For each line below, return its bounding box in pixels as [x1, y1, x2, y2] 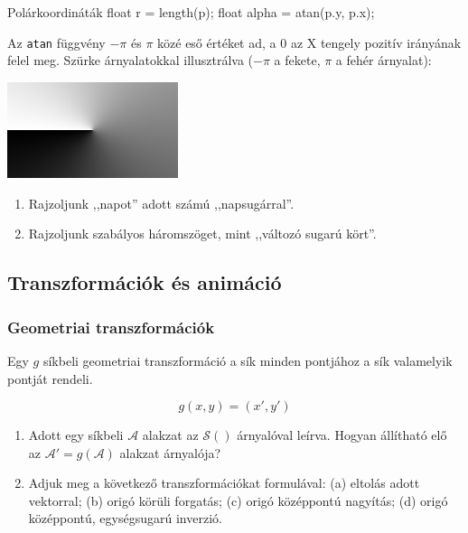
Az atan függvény [7, 33, 106, 51]
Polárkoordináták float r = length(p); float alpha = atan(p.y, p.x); [7, 3, 375, 21]
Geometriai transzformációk [7, 315, 215, 338]
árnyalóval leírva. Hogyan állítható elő [237, 425, 447, 444]
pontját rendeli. [7, 369, 93, 388]
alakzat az [142, 425, 199, 444]
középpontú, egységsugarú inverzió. [28, 509, 222, 528]
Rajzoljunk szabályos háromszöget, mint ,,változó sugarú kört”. [28, 224, 377, 243]
